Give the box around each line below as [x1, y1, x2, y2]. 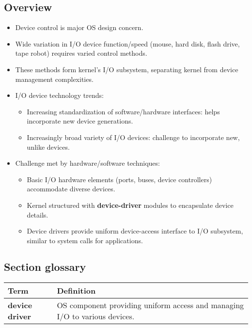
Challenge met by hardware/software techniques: [15, 158, 160, 168]
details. [27, 209, 48, 219]
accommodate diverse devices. [27, 184, 115, 194]
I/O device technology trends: [15, 90, 104, 100]
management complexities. [15, 74, 94, 84]
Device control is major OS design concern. [15, 22, 143, 32]
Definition [57, 284, 96, 296]
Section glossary [4, 259, 86, 274]
